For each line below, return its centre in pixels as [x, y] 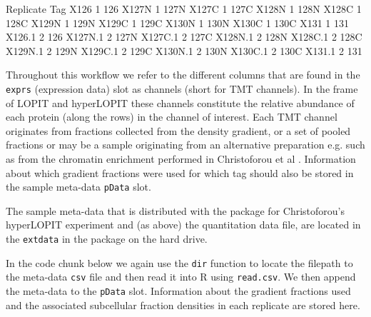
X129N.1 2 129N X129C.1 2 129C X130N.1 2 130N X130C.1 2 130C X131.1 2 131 [184, 50]
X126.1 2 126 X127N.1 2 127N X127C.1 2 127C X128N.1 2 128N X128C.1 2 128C [184, 37]
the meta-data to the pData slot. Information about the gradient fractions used [178, 291]
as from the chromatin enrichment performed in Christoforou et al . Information [181, 158]
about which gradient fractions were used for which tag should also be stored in [180, 172]
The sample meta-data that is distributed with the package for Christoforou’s [175, 210]
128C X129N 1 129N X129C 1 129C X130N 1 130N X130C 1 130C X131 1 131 [177, 22]
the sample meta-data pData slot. [78, 187]
